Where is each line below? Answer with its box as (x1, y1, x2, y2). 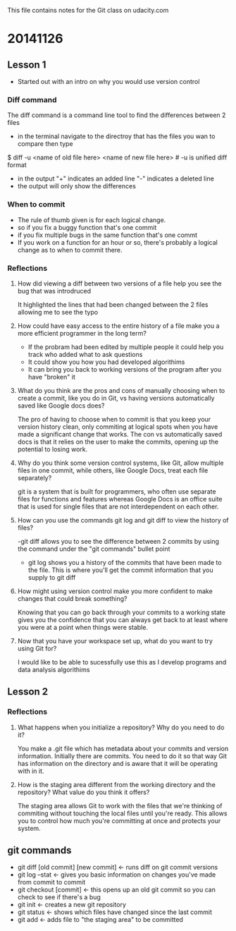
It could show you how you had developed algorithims (27, 358, 185, 366)
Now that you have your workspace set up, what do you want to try (17, 636, 213, 645)
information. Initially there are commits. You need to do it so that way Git (17, 751, 228, 760)
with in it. (17, 767, 44, 775)
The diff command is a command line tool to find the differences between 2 (7, 111, 226, 119)
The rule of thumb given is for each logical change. (17, 215, 166, 224)
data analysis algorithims (17, 665, 90, 674)
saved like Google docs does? (17, 401, 105, 410)
